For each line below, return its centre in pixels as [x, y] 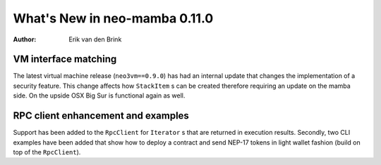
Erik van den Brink [95, 39]
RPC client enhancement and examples [101, 116]
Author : [25, 39]
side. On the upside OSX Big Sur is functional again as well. [99, 95]
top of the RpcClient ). [47, 152]
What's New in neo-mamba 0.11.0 [113, 18]
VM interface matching [65, 59]
